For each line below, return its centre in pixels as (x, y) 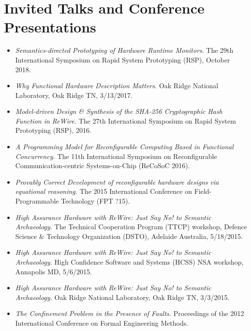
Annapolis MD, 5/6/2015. (53, 271)
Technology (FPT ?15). (96, 201)
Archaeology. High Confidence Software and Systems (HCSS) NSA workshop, (129, 262)
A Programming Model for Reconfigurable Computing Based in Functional (124, 147)
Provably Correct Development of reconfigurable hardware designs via (117, 181)
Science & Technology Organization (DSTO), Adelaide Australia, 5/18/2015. (129, 236)
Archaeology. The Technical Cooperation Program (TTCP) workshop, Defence (131, 227)
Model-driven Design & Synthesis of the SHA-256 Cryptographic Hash (119, 111)
